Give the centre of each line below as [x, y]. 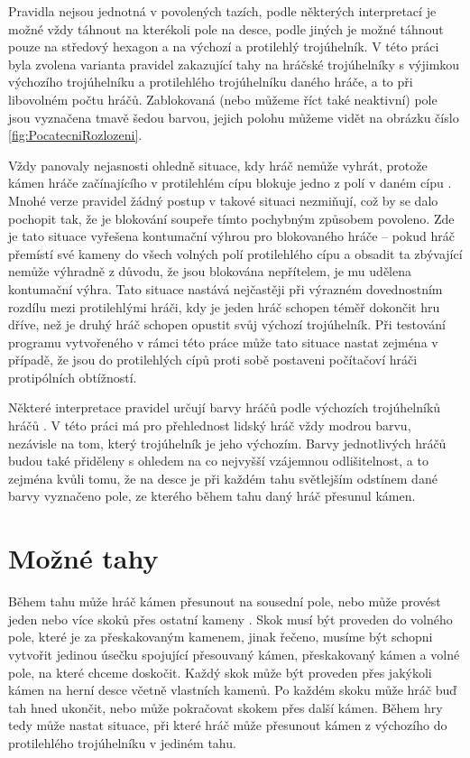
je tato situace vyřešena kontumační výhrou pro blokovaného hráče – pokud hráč [232, 236]
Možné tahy [83, 558]
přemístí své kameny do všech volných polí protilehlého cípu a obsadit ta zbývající [235, 253]
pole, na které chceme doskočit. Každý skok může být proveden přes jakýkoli [220, 672]
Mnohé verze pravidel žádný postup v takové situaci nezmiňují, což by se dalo [223, 200]
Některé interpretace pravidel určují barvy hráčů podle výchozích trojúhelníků [225, 407]
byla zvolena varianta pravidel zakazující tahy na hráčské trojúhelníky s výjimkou [234, 64]
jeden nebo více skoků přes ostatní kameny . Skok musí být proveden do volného [230, 619]
